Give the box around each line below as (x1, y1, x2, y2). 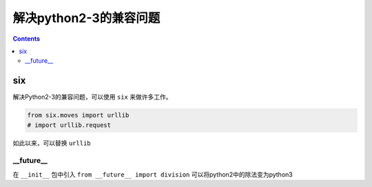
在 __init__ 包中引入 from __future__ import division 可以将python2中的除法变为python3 (12, 170, 293, 179)
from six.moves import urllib (27, 111, 130, 119)
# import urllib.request (27, 121, 112, 129)
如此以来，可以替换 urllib (12, 139, 91, 147)
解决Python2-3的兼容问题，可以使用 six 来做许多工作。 (12, 93, 172, 101)
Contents (12, 35, 41, 43)
